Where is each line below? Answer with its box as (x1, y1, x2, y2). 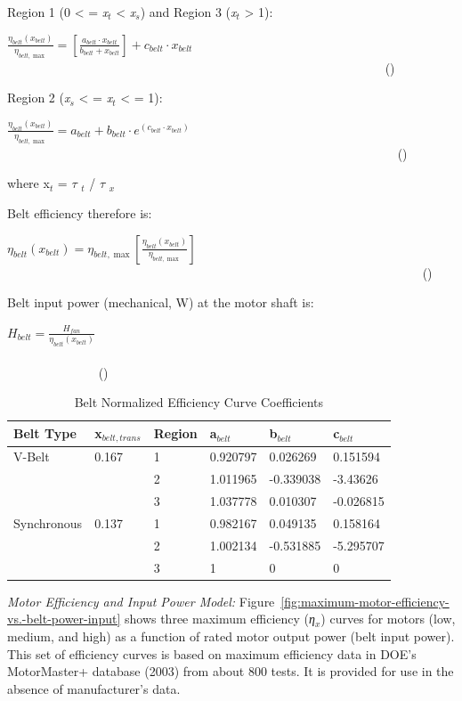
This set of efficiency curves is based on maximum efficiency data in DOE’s (7, 644, 417, 663)
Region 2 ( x (7, 88, 70, 107)
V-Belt (13, 447, 50, 466)
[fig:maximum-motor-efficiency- (280, 591, 450, 610)
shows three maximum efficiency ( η (124, 609, 315, 628)
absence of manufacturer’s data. (7, 679, 181, 697)
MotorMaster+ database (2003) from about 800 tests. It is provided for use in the (7, 662, 454, 681)
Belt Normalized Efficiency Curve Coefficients (74, 393, 324, 412)
